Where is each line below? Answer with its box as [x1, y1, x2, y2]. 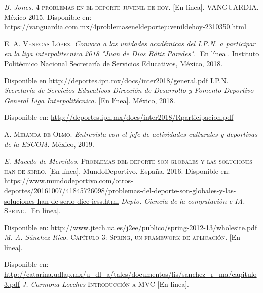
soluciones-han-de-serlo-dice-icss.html [4, 195, 119, 206]
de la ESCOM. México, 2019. [4, 138, 95, 149]
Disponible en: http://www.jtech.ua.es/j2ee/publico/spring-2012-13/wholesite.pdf [4, 222, 257, 232]
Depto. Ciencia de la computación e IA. [121, 195, 245, 206]
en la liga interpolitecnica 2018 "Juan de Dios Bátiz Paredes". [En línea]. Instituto [4, 48, 259, 59]
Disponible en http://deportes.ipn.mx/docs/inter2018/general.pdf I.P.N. [4, 75, 229, 85]
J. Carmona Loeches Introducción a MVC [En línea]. [22, 278, 189, 289]
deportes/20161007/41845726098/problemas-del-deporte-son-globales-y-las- [4, 185, 236, 196]
